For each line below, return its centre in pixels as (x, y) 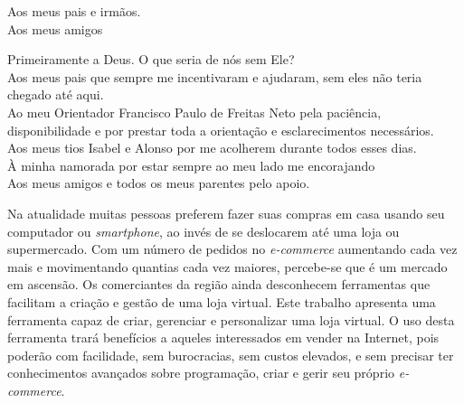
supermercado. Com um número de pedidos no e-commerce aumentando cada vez (232, 249)
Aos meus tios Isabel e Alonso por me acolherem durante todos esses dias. (212, 148)
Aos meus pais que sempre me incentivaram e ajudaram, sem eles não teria (215, 76)
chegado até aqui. (56, 94)
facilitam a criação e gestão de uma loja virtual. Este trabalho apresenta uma (222, 301)
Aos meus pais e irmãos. (74, 11)
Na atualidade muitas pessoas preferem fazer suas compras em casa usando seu (226, 213)
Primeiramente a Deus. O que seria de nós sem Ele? (151, 59)
